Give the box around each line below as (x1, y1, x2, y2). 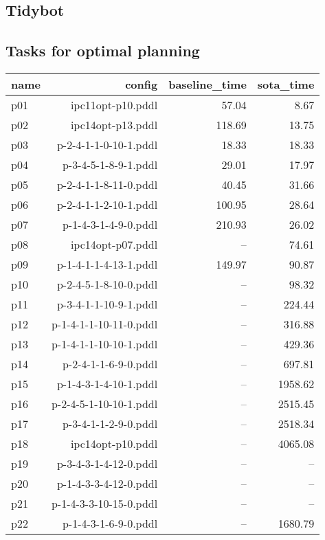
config (125, 76, 158, 92)
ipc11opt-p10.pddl (70, 96, 158, 113)
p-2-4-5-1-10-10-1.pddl (51, 395, 158, 412)
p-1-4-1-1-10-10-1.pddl (51, 335, 158, 352)
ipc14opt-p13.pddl (70, 116, 158, 133)
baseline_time (168, 76, 247, 92)
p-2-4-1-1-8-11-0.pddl (56, 176, 158, 192)
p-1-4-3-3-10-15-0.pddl (51, 495, 158, 511)
